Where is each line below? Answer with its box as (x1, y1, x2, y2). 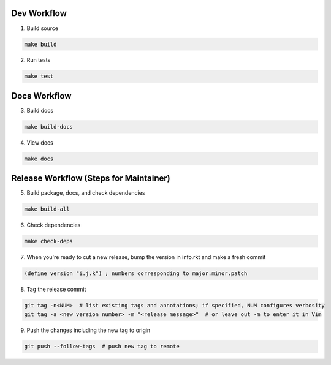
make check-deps (24, 238, 74, 245)
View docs (26, 138, 53, 146)
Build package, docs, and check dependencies (26, 189, 145, 197)
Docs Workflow (11, 91, 72, 101)
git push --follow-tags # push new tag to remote (24, 343, 180, 350)
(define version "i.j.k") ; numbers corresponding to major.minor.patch (24, 270, 248, 277)
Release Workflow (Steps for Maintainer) (11, 173, 171, 184)
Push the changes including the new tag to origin (26, 326, 151, 334)
